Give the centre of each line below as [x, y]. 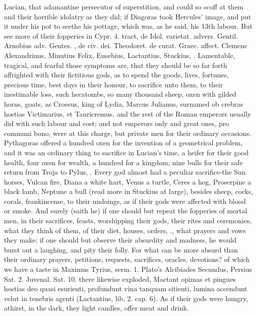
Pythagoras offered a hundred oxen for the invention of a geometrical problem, [123, 143]
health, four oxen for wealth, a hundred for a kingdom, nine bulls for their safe [124, 162]
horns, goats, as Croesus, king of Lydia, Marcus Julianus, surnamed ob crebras [124, 103]
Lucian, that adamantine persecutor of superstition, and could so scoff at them [124, 6]
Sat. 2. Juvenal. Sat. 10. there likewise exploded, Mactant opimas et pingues [120, 279]
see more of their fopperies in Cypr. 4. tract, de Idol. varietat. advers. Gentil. [121, 35]
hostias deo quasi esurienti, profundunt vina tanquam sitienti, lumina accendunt [126, 288]
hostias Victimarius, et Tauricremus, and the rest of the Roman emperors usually [128, 113]
